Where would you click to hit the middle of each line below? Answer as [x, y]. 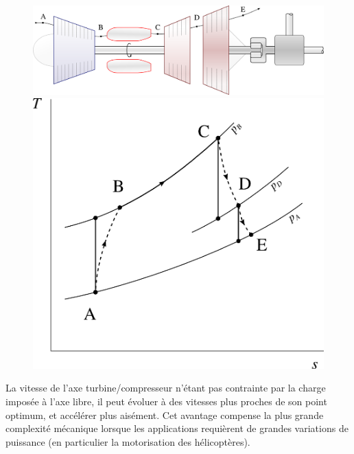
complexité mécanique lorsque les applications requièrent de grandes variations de [177, 428]
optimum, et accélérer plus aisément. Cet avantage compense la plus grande [165, 415]
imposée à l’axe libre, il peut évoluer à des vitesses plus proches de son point [166, 401]
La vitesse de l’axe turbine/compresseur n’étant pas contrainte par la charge [166, 388]
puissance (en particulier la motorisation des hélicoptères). [128, 441]
